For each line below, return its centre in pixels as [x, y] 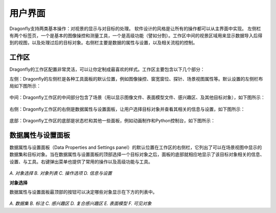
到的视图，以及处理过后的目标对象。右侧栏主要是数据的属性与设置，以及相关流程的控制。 [103, 43]
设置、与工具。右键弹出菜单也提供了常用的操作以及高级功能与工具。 [81, 162]
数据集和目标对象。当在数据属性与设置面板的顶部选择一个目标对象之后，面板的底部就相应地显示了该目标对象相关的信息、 [137, 154]
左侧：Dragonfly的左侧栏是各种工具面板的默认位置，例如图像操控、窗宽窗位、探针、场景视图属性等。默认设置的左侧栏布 [136, 78]
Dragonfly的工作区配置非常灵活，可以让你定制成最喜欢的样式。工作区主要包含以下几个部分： [107, 69]
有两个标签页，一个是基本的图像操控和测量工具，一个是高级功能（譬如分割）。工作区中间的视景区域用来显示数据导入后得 [136, 35]
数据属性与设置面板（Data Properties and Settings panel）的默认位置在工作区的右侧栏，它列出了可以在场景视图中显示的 [136, 147]
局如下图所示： [25, 86]
